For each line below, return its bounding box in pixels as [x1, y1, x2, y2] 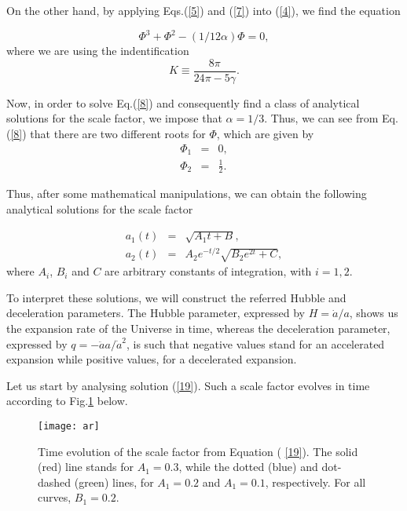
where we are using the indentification [6, 42, 189, 59]
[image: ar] [38, 420, 100, 432]
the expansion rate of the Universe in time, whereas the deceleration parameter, [6, 320, 390, 337]
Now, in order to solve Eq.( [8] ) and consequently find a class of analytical [6, 94, 360, 111]
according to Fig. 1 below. [6, 392, 128, 409]
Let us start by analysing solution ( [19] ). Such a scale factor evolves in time [6, 377, 370, 393]
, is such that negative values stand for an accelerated [126, 335, 385, 352]
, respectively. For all [265, 473, 366, 490]
